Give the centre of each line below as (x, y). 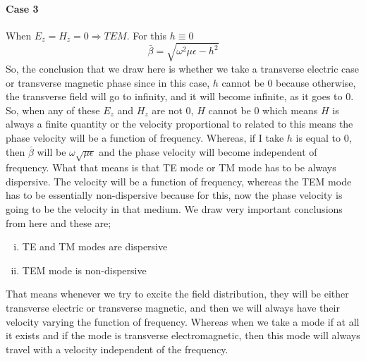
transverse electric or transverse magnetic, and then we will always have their (173, 308)
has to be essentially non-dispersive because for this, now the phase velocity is (174, 195)
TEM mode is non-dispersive (84, 270)
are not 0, (173, 110)
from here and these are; (59, 222)
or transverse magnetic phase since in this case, (108, 82)
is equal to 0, (324, 137)
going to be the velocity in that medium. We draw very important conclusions (174, 209)
